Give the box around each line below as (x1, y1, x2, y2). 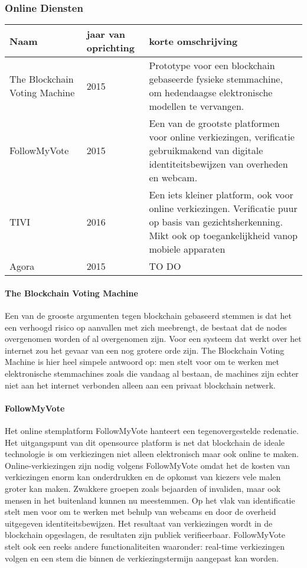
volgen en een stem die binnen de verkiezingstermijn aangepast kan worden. (5, 551, 279, 564)
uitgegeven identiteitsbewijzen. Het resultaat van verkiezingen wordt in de (5, 517, 273, 529)
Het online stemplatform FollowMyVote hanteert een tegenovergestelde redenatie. (5, 424, 299, 436)
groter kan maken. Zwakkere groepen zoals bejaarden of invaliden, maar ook (5, 482, 280, 494)
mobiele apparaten (149, 242, 226, 256)
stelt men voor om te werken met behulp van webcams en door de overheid (5, 505, 276, 518)
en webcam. (149, 171, 198, 185)
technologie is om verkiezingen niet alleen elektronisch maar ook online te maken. (5, 448, 299, 460)
